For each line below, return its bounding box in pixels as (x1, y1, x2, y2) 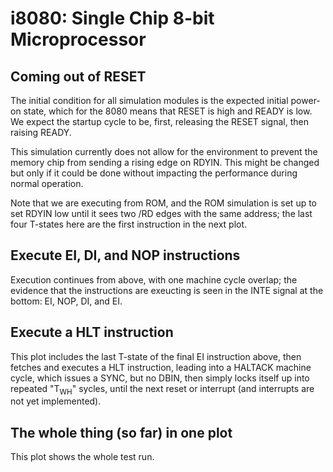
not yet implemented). (10, 395, 102, 407)
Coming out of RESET (10, 68, 147, 85)
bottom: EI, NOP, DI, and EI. (10, 295, 123, 307)
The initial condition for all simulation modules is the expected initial (10, 95, 289, 106)
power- (290, 95, 321, 106)
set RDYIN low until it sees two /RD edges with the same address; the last (10, 208, 313, 219)
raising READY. (10, 127, 72, 138)
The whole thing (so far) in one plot (10, 424, 233, 441)
